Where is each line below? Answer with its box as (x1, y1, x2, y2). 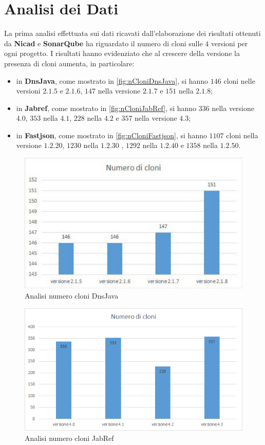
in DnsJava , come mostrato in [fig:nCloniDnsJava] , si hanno (16, 75, 209, 86)
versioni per (211, 38, 248, 48)
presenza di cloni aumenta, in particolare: (4, 58, 135, 68)
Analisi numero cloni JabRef (25, 432, 114, 443)
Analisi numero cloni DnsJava (25, 290, 119, 301)
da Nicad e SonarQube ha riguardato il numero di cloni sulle (4, 38, 203, 48)
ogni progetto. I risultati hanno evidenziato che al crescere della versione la (4, 48, 240, 59)
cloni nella (226, 129, 258, 140)
